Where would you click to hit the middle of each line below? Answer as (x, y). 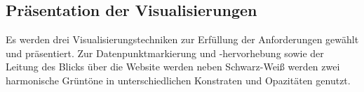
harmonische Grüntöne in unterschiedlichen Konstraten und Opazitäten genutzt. (178, 80)
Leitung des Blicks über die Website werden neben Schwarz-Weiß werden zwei (173, 67)
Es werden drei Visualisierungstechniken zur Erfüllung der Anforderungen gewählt (182, 39)
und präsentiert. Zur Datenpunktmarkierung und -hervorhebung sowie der (165, 53)
